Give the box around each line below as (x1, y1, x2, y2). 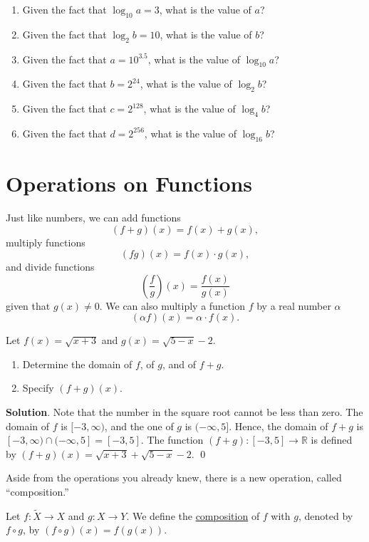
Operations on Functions (6, 168, 253, 197)
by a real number (256, 298, 331, 313)
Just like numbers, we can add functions (6, 209, 181, 224)
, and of (162, 356, 197, 371)
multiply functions (6, 234, 85, 249)
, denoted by (298, 508, 353, 523)
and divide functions (6, 259, 95, 274)
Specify (22, 380, 54, 395)
